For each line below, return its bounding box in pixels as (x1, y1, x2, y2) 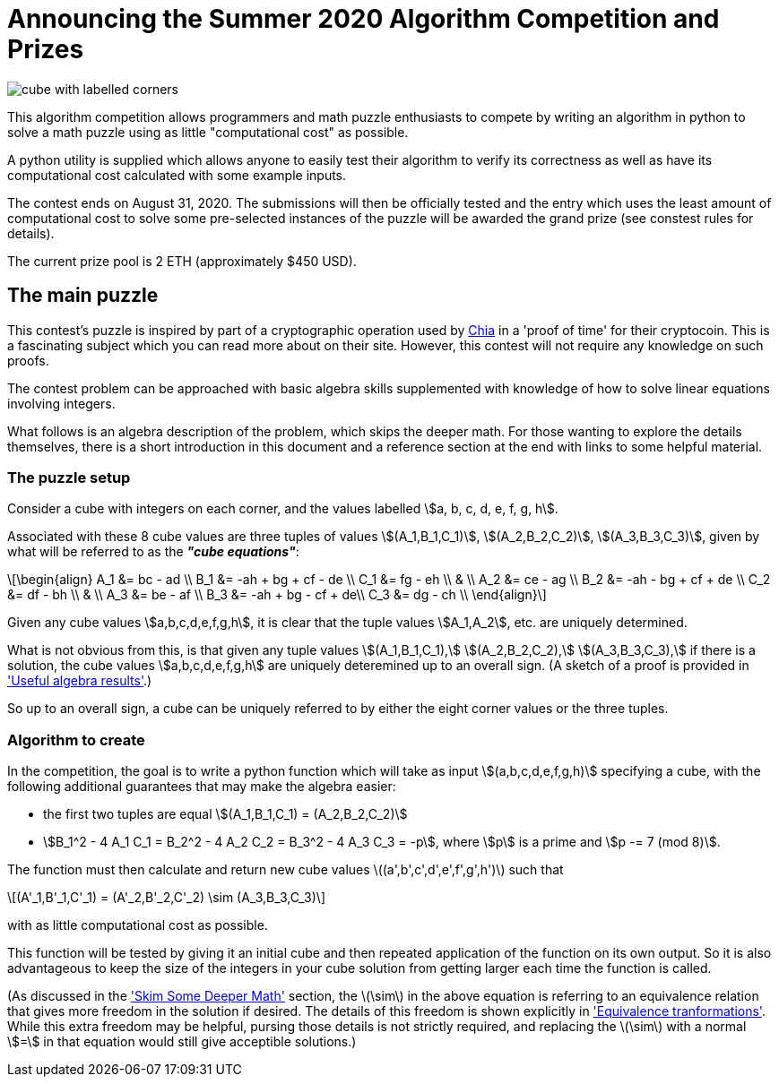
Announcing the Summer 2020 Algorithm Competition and (7, 4, 720, 34)
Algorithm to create (7, 730, 145, 749)
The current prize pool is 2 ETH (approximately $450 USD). (7, 253, 357, 269)
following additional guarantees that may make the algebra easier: (7, 779, 396, 795)
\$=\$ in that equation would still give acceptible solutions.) (7, 1034, 357, 1050)
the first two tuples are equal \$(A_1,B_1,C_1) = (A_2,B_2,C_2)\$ (43, 806, 408, 822)
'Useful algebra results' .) (7, 673, 152, 689)
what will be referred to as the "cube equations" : (7, 544, 299, 560)
